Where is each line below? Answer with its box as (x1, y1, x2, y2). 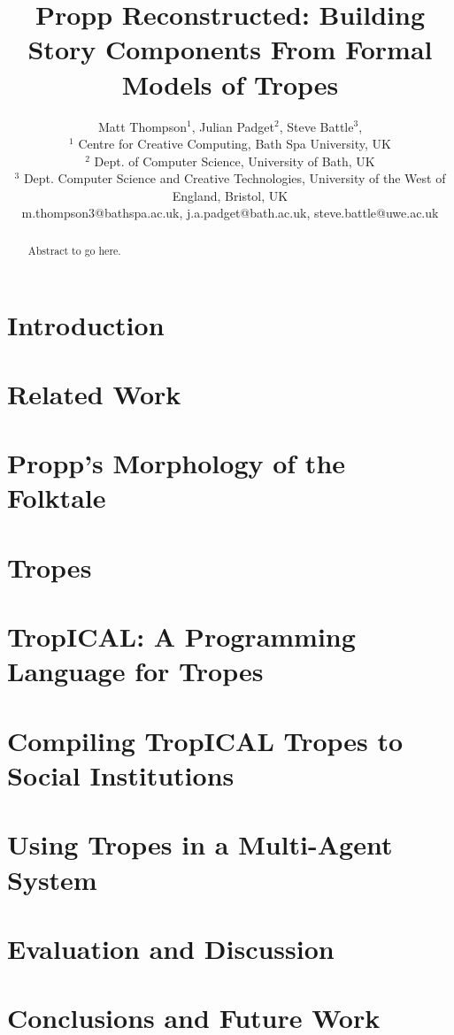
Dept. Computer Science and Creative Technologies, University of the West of (23, 169, 446, 188)
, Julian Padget (191, 117, 274, 135)
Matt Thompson (97, 117, 187, 135)
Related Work (7, 375, 181, 411)
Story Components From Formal (27, 31, 433, 67)
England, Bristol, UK (172, 186, 289, 204)
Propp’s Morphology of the (7, 445, 346, 481)
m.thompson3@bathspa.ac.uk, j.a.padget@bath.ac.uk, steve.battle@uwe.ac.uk (21, 203, 439, 222)
